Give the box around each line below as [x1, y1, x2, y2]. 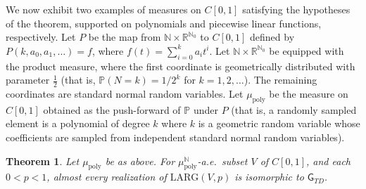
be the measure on [269, 86, 348, 100]
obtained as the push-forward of [43, 102, 181, 117]
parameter [6, 72, 50, 87]
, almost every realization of [46, 169, 167, 184]
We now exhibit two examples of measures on [6, 2, 201, 16]
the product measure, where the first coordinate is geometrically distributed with [6, 58, 355, 73]
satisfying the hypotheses [242, 2, 351, 16]
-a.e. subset [197, 153, 248, 168]
